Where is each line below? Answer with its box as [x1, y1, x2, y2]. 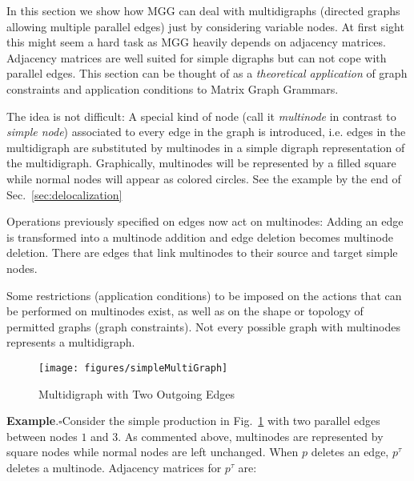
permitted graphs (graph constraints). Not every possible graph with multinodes [6, 318, 400, 335]
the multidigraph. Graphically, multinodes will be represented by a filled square [6, 154, 396, 171]
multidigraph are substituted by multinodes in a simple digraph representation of [6, 138, 405, 155]
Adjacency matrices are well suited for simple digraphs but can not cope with [6, 49, 387, 66]
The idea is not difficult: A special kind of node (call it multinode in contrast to [6, 107, 396, 124]
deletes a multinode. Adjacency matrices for [6, 459, 222, 475]
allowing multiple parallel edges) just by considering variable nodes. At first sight [6, 18, 404, 34]
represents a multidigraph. [6, 334, 135, 351]
